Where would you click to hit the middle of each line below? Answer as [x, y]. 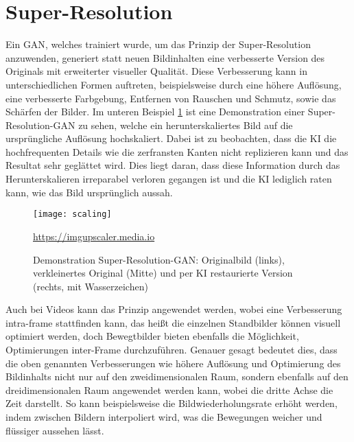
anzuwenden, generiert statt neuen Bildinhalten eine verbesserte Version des [165, 57]
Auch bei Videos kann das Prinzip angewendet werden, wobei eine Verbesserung [174, 309]
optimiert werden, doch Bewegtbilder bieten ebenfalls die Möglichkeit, [152, 336]
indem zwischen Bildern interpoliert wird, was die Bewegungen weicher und [164, 417]
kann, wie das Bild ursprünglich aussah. [89, 192]
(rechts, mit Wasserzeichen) [91, 286]
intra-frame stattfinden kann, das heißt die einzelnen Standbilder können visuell [173, 322]
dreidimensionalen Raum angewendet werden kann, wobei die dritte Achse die [169, 389]
